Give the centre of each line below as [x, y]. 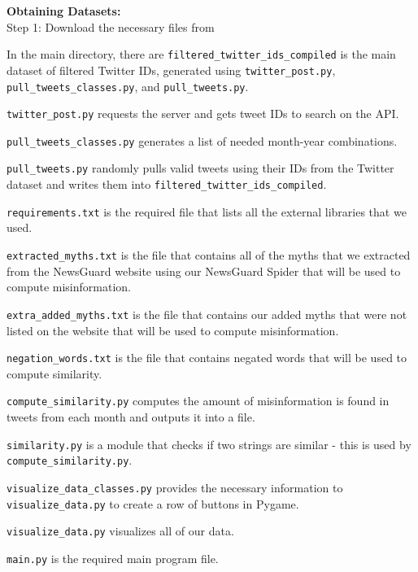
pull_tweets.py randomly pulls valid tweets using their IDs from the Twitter [200, 168]
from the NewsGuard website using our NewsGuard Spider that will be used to [204, 271]
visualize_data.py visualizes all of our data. [120, 531]
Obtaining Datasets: [64, 11]
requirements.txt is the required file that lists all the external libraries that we [207, 211]
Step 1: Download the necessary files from [111, 26]
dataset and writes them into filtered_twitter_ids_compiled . [167, 184]
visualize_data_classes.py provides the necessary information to [175, 487]
